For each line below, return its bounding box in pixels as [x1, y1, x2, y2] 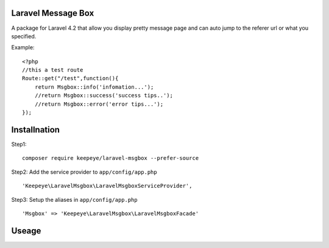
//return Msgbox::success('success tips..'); [34, 92, 174, 99]
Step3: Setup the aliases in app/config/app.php [11, 196, 138, 203]
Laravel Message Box [11, 8, 94, 18]
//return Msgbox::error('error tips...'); [34, 100, 164, 108]
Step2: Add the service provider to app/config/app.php [11, 168, 158, 176]
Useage [11, 226, 41, 236]
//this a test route [22, 67, 83, 74]
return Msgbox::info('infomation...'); [34, 83, 154, 91]
